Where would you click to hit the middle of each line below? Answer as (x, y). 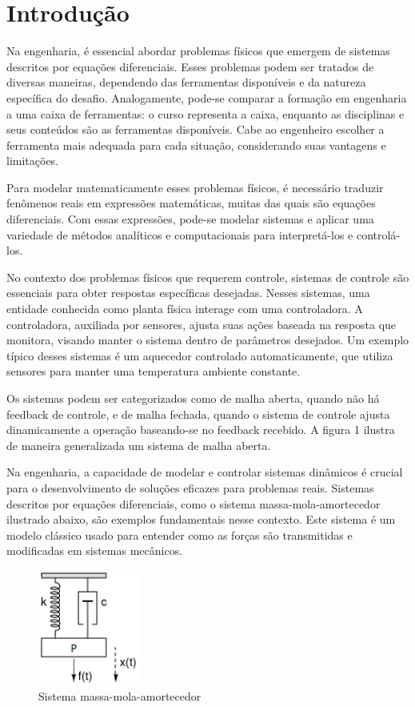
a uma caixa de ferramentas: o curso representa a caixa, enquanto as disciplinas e (206, 113)
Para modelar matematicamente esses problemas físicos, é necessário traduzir (195, 187)
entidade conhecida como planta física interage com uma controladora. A (185, 309)
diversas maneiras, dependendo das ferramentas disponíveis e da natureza (186, 82)
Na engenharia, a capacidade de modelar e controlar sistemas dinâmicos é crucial (205, 472)
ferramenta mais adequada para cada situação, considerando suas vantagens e (196, 145)
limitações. (33, 161)
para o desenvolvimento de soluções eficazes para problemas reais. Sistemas (190, 487)
